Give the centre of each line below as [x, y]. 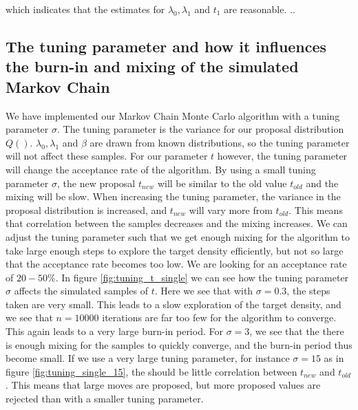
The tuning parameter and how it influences [166, 46]
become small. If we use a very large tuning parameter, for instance [148, 358]
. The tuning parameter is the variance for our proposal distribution [200, 129]
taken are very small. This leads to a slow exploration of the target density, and [173, 304]
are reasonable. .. [260, 9]
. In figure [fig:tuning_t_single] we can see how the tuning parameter [202, 277]
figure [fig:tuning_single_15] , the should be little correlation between [151, 371]
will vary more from [231, 209]
